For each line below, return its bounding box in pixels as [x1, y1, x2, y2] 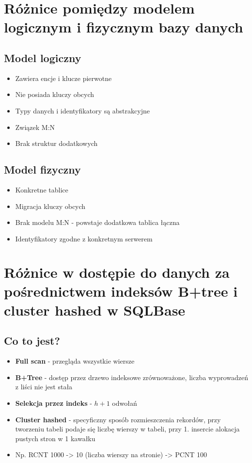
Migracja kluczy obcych [15, 201, 86, 211]
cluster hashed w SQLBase [4, 300, 186, 319]
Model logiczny [4, 50, 81, 65]
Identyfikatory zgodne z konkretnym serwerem [15, 233, 153, 243]
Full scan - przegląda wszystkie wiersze [15, 356, 135, 366]
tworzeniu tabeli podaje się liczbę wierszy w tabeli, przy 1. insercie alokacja [15, 424, 240, 434]
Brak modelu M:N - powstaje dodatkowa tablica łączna [15, 217, 180, 227]
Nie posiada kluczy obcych [15, 89, 94, 99]
